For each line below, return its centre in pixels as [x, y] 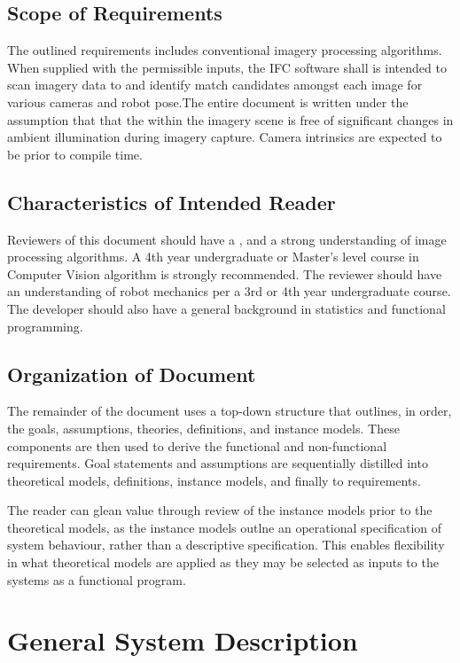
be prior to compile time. [75, 154]
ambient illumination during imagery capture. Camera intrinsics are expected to [225, 137]
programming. [45, 326]
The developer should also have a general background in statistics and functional [226, 308]
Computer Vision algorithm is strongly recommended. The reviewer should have [225, 273]
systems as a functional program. [97, 579]
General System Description [183, 640]
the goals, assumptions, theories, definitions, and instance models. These [203, 428]
